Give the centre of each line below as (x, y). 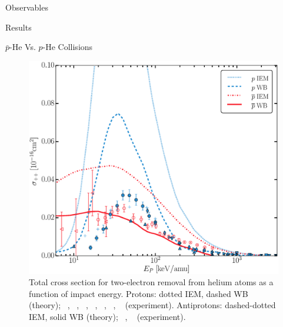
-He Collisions (68, 47)
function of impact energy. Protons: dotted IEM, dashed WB (139, 293)
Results (19, 27)
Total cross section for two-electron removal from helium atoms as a (151, 282)
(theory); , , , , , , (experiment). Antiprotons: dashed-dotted (152, 305)
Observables (27, 7)
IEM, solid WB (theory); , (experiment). (107, 317)
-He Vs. (23, 47)
